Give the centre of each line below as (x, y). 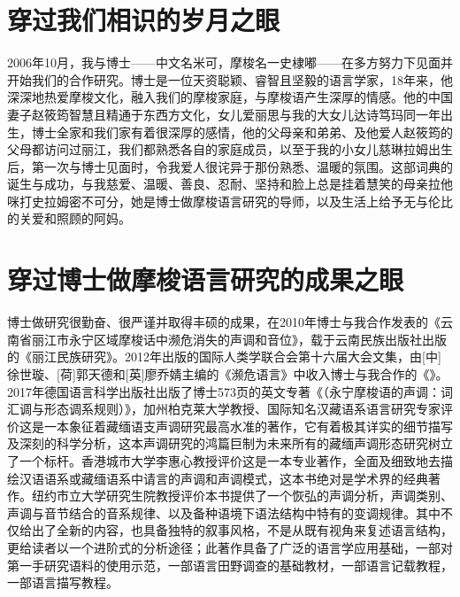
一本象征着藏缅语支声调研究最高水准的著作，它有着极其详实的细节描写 (248, 426)
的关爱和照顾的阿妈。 (69, 218)
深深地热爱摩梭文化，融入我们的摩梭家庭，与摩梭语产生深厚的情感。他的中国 (230, 97)
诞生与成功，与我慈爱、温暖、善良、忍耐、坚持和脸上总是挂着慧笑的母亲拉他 (230, 184)
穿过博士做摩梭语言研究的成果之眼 (206, 279)
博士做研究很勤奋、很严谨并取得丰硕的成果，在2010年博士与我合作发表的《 (224, 322)
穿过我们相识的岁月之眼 (144, 20)
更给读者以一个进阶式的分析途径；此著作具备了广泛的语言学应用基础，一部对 (230, 547)
